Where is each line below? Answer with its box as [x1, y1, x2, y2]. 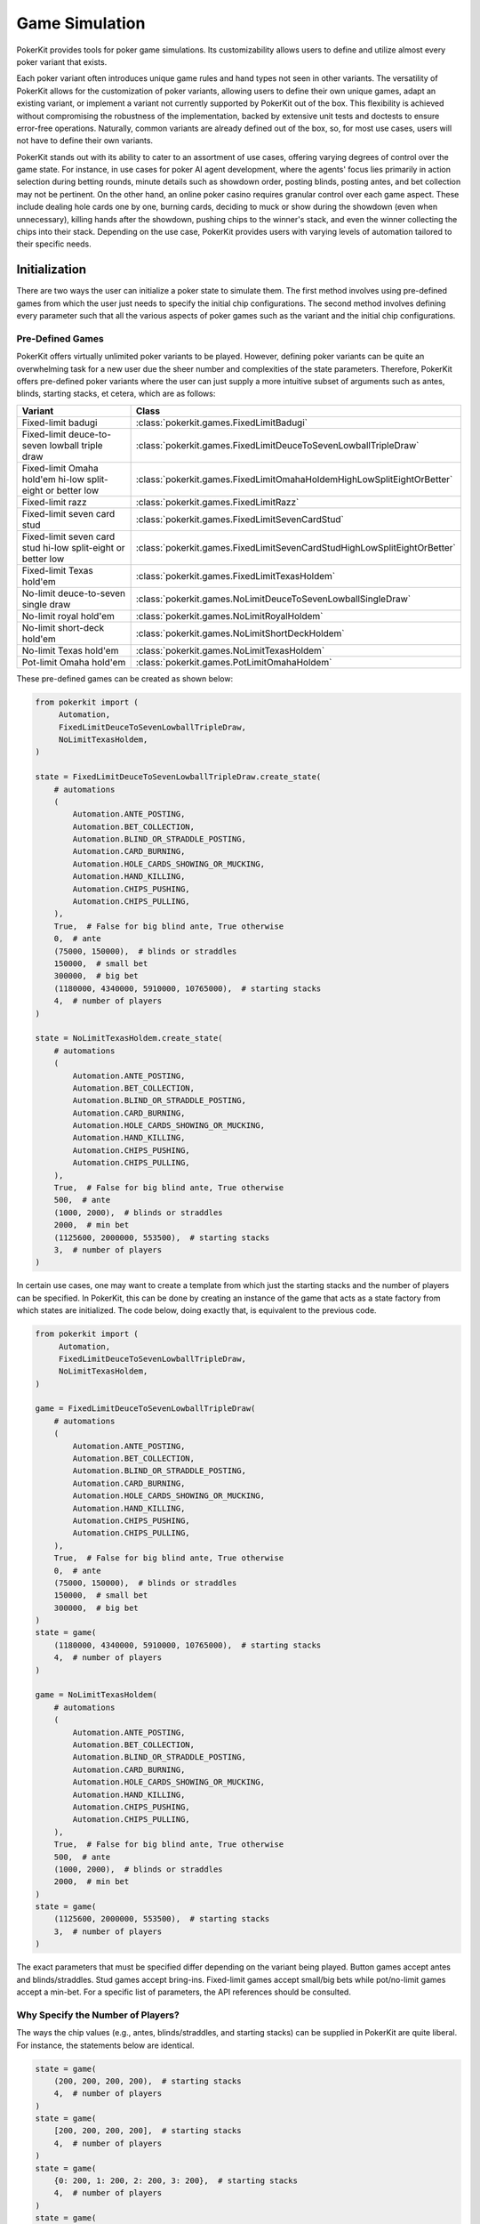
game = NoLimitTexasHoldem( [35, 1690, 157, 1700]
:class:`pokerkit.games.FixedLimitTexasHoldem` [135, 569, 336, 582]
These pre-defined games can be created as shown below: [16, 673, 234, 684]
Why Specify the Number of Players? [16, 2009, 180, 2021]
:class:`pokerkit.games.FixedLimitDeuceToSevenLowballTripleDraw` [135, 439, 420, 451]
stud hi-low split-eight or [21, 541, 125, 553]
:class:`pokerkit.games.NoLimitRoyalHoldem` [135, 609, 324, 622]
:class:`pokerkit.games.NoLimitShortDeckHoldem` [135, 627, 345, 640]
